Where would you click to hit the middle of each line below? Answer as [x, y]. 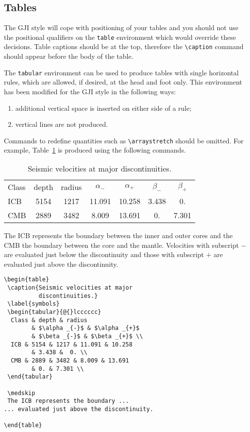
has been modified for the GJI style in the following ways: [90, 91]
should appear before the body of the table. [69, 56]
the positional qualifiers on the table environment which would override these [120, 37]
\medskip [21, 393]
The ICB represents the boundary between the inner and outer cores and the [118, 235]
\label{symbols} [33, 304]
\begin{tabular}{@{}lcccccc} [54, 312]
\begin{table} [27, 280]
